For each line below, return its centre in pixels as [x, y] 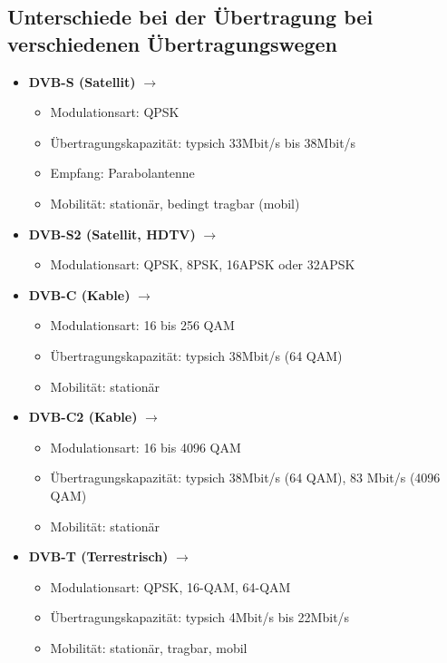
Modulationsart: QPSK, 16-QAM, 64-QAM [170, 586]
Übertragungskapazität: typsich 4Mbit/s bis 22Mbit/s [200, 617]
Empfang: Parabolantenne [122, 173]
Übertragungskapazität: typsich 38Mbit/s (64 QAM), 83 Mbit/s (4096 [245, 478]
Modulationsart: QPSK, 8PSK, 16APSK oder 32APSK [203, 264]
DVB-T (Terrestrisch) [98, 556]
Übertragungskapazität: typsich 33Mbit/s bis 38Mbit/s [203, 142]
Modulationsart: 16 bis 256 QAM [142, 325]
